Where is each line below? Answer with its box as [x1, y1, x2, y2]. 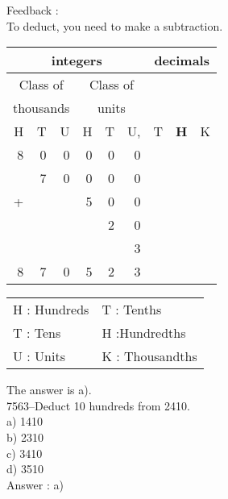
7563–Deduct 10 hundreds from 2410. [6, 397, 190, 414]
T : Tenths [102, 300, 162, 319]
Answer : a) [6, 476, 64, 493]
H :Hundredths [102, 323, 186, 343]
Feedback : [6, 2, 59, 18]
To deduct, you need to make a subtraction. [6, 17, 223, 34]
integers [51, 51, 102, 70]
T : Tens [13, 323, 61, 343]
